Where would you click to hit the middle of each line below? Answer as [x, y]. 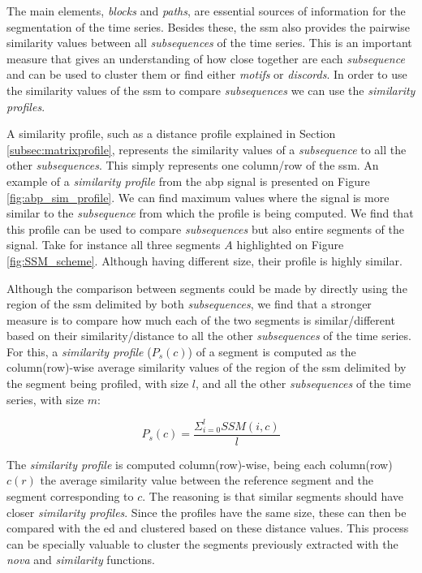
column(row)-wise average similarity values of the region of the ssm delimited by [207, 367]
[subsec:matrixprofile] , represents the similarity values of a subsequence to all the [207, 149]
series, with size [45, 399]
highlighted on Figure [290, 245]
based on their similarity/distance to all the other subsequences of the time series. [209, 336]
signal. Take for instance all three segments [114, 245]
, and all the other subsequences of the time [304, 383]
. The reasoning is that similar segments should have [273, 496]
